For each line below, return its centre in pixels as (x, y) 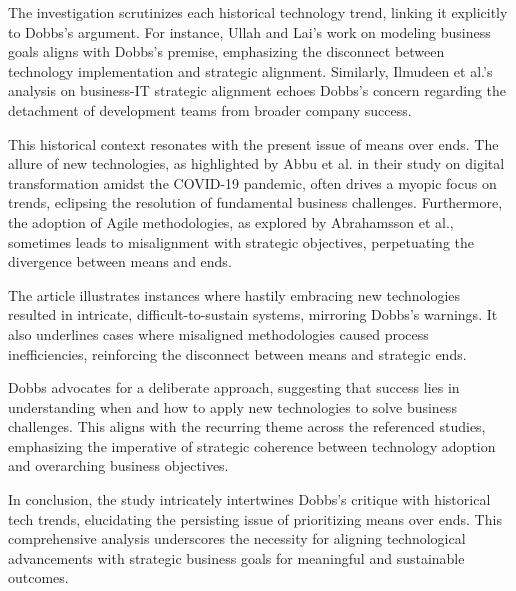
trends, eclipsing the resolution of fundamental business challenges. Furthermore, (255, 202)
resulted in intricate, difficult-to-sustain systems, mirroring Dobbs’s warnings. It (253, 314)
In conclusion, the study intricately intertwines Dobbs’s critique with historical (249, 499)
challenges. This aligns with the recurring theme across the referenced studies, (247, 426)
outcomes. (38, 577)
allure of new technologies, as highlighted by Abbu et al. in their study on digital (256, 163)
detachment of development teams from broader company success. (210, 109)
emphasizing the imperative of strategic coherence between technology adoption (252, 445)
